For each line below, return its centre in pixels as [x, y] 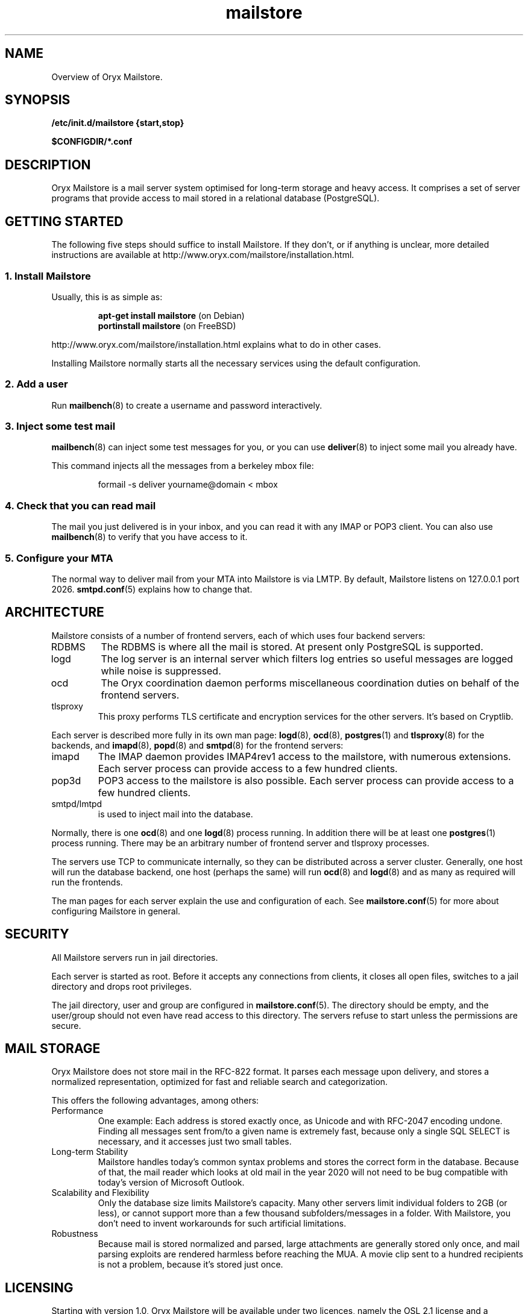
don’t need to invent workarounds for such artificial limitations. [222, 1224]
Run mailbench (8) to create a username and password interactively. [187, 405]
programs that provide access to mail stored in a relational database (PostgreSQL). [215, 198]
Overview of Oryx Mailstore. [107, 77]
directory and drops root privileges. [121, 986]
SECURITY [37, 934]
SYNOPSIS [38, 100]
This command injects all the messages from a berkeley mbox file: [183, 466]
